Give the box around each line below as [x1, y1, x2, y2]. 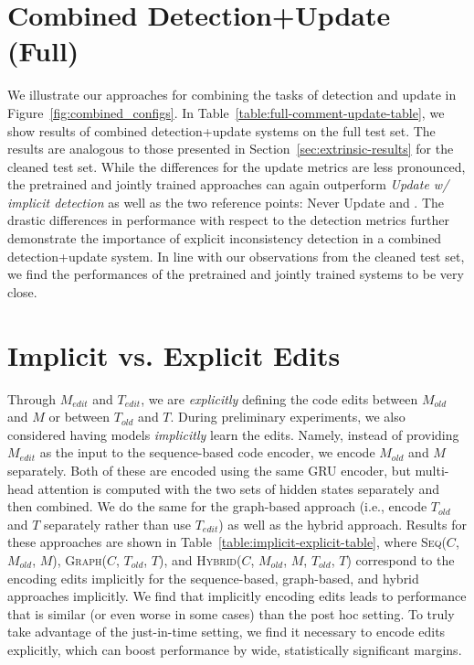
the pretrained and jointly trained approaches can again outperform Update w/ [7, 175, 449, 194]
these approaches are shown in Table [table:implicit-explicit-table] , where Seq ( [7, 532, 447, 552]
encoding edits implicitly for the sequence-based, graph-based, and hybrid [7, 568, 419, 587]
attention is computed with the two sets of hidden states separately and [37, 478, 439, 498]
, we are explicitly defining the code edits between [141, 389, 418, 408]
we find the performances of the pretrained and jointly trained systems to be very [7, 264, 464, 284]
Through [7, 389, 56, 408]
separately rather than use [44, 514, 191, 533]
